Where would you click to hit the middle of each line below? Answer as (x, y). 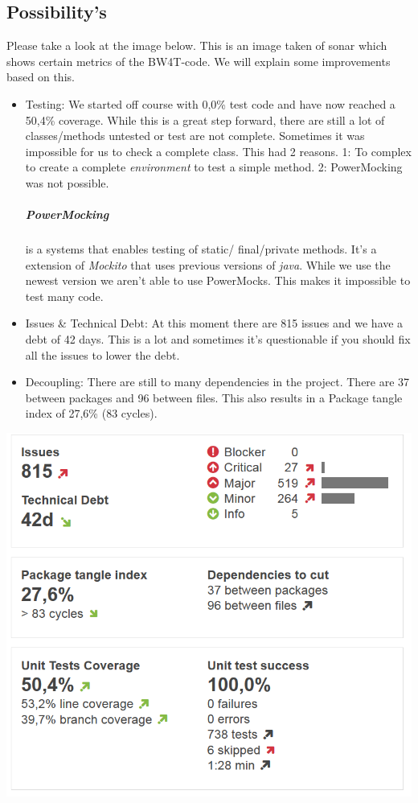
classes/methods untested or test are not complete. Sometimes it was (195, 136)
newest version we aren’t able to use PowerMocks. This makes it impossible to (218, 280)
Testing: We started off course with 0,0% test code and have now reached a (210, 103)
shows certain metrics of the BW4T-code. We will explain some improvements (199, 61)
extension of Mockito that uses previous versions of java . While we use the (208, 264)
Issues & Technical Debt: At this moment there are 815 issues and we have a (214, 323)
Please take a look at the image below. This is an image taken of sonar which (197, 45)
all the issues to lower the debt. (102, 354)
